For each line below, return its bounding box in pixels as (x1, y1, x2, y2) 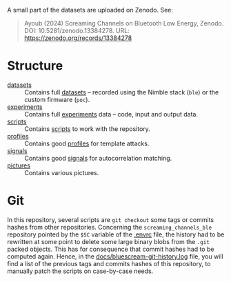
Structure (7, 58, 63, 74)
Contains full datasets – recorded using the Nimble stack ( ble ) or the (24, 88, 219, 96)
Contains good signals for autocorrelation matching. (24, 154, 172, 162)
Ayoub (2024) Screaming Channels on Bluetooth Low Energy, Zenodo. (23, 19, 224, 27)
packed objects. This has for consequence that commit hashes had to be (7, 245, 214, 253)
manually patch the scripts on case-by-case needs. (7, 267, 154, 275)
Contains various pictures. (24, 168, 99, 177)
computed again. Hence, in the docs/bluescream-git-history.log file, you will (7, 252, 223, 261)
